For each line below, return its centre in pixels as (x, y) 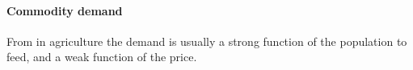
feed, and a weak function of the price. (102, 57)
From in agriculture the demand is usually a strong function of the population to (207, 41)
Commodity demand (65, 10)
